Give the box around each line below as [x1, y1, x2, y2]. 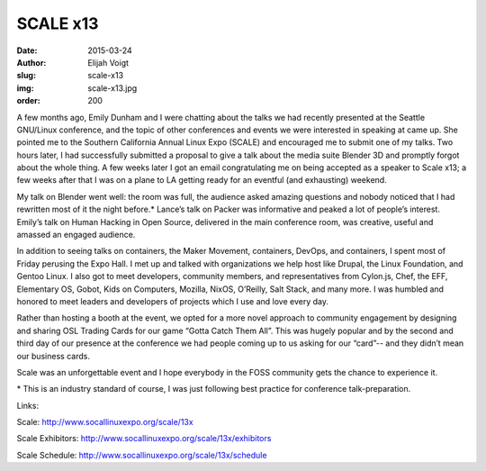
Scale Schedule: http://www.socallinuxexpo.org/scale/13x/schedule [16, 449, 267, 460]
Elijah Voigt [87, 57, 130, 68]
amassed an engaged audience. [16, 230, 136, 240]
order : [16, 95, 40, 106]
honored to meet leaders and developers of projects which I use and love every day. [16, 295, 328, 306]
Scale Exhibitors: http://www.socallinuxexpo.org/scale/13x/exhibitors [16, 433, 272, 444]
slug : [16, 70, 36, 81]
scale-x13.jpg [87, 82, 138, 94]
